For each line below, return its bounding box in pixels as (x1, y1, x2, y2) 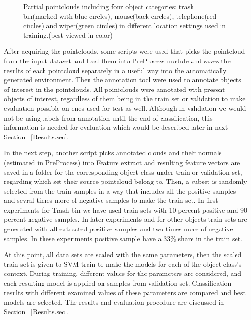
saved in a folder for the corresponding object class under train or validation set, (4, 167, 242, 177)
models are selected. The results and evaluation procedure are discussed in (4, 297, 224, 307)
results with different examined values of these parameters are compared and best (4, 287, 246, 297)
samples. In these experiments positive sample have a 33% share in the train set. (4, 233, 242, 243)
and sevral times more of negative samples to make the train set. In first (4, 195, 218, 205)
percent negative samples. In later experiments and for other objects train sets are (4, 214, 247, 224)
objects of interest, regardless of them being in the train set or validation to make (4, 93, 246, 104)
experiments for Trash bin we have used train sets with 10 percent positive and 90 (4, 204, 248, 214)
